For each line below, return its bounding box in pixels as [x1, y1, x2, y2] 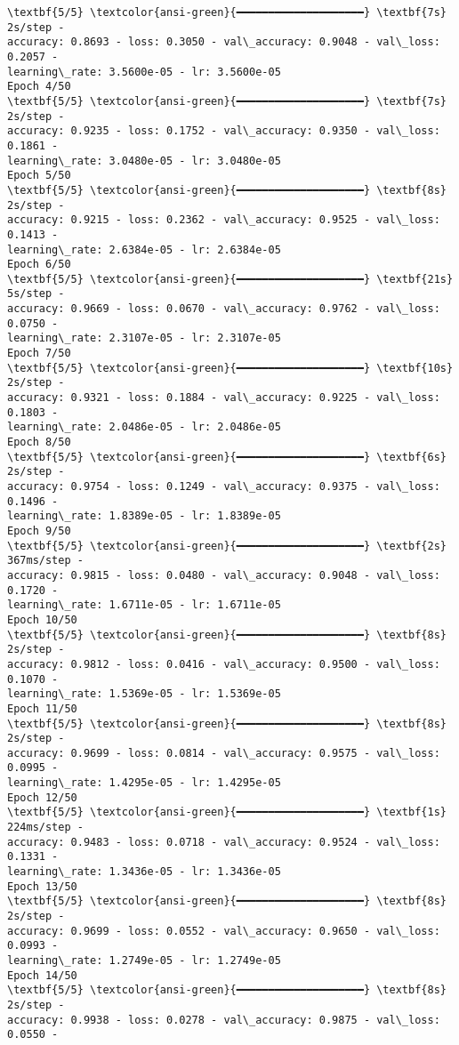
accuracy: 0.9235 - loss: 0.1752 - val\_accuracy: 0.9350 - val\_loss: [7, 125, 440, 138]
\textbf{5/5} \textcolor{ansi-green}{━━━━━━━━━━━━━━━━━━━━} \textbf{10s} [7, 361, 454, 374]
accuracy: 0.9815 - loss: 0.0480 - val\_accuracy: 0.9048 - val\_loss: [7, 568, 440, 582]
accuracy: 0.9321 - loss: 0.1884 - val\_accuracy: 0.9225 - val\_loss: [7, 391, 440, 405]
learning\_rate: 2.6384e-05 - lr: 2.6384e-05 [7, 243, 281, 256]
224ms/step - [7, 821, 84, 834]
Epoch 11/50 [7, 702, 77, 715]
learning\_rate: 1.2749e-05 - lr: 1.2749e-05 [7, 954, 281, 967]
